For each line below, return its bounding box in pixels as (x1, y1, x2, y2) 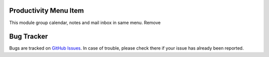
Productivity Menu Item (9, 6, 84, 15)
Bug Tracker (9, 32, 48, 41)
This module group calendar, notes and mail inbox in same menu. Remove (9, 20, 161, 26)
